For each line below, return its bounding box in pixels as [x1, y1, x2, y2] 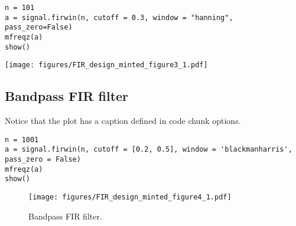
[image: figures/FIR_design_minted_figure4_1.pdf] [28, 193, 232, 202]
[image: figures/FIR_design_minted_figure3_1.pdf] [5, 61, 208, 70]
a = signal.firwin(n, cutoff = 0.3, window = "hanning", [5, 13, 233, 22]
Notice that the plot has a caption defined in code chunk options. [5, 114, 241, 127]
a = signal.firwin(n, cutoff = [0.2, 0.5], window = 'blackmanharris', [5, 145, 292, 154]
